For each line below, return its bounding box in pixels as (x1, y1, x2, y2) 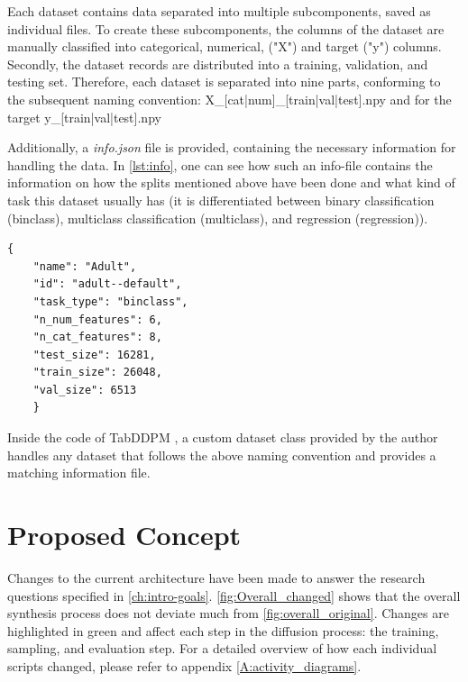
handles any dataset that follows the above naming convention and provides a (7, 445, 436, 464)
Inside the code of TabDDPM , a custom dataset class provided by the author (7, 428, 438, 447)
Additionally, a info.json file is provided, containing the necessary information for (7, 138, 456, 157)
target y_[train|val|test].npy (7, 107, 161, 126)
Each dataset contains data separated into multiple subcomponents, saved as (7, 2, 431, 20)
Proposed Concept (7, 516, 242, 553)
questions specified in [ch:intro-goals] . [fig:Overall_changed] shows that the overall (7, 586, 461, 605)
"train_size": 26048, (32, 366, 162, 379)
